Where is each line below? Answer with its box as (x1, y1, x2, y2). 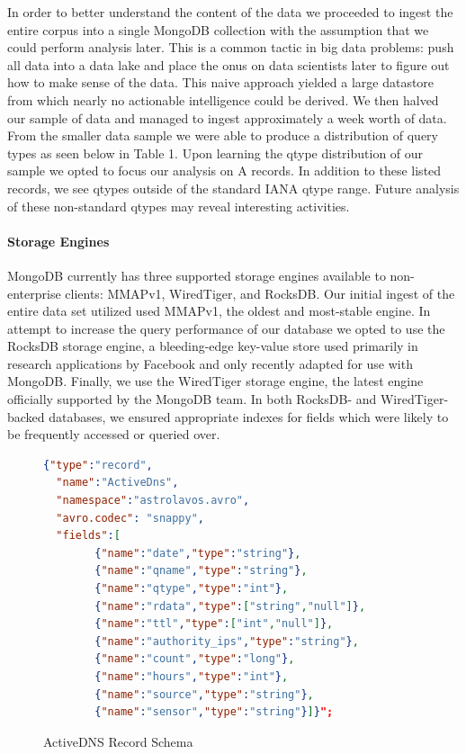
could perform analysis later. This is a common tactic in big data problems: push (7, 38, 454, 57)
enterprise (7, 283, 61, 302)
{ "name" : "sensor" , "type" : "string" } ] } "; (94, 705, 334, 719)
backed (7, 407, 45, 426)
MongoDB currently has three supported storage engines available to (7, 265, 386, 284)
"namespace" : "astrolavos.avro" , (56, 494, 250, 507)
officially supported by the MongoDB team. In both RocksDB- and (7, 390, 377, 408)
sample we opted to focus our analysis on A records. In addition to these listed (7, 161, 442, 180)
